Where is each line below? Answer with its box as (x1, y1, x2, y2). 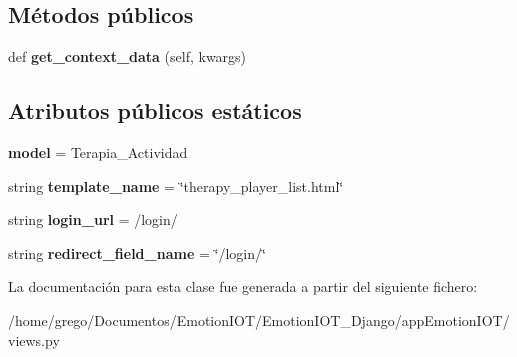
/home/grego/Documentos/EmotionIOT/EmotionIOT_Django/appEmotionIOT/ (8, 309, 510, 330)
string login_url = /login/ (8, 209, 178, 230)
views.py (8, 329, 60, 350)
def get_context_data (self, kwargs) (8, 46, 247, 67)
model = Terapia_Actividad (8, 142, 188, 162)
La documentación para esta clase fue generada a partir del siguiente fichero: (8, 276, 478, 297)
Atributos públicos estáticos (8, 95, 302, 126)
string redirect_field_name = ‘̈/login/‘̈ (8, 242, 266, 263)
